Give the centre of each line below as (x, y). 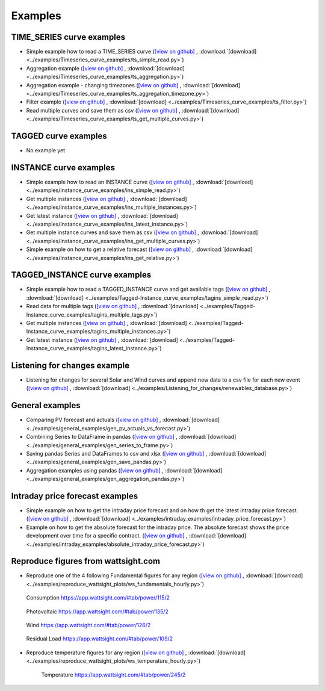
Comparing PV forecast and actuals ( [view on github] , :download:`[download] (123, 420)
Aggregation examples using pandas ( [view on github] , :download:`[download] (124, 470)
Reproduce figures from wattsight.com (86, 561)
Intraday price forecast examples (75, 496)
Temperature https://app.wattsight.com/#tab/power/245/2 (113, 675)
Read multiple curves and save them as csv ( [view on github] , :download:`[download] (133, 110)
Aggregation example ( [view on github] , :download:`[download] (105, 68)
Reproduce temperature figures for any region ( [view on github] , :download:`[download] (136, 652)
